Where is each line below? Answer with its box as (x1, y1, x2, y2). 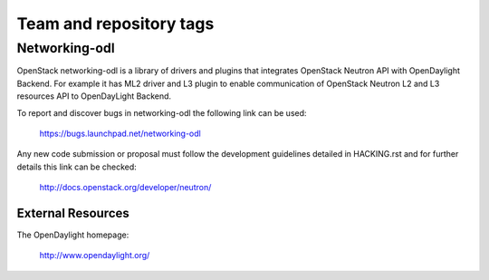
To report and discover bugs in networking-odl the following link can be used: (16, 107, 307, 118)
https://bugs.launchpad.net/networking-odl (39, 128, 201, 139)
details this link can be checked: (16, 161, 138, 172)
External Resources (16, 205, 130, 221)
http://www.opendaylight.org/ (39, 250, 150, 261)
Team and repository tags (16, 14, 215, 34)
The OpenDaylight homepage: (16, 229, 129, 240)
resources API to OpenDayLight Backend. (16, 91, 172, 101)
